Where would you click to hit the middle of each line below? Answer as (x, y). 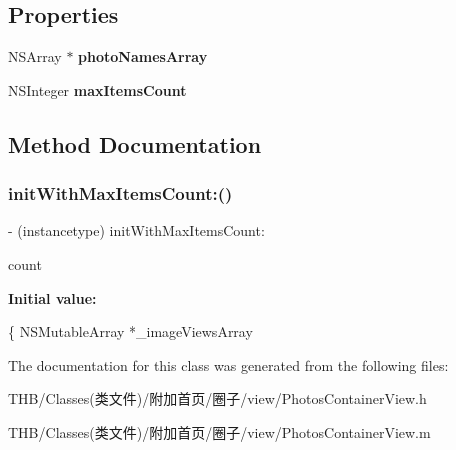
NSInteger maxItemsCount (97, 89)
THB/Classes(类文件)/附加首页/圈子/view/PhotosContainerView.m (219, 431)
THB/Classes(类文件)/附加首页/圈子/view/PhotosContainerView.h (217, 398)
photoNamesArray (143, 56)
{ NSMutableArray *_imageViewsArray (130, 331)
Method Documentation (135, 143)
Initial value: (52, 297)
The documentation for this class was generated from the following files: (228, 364)
